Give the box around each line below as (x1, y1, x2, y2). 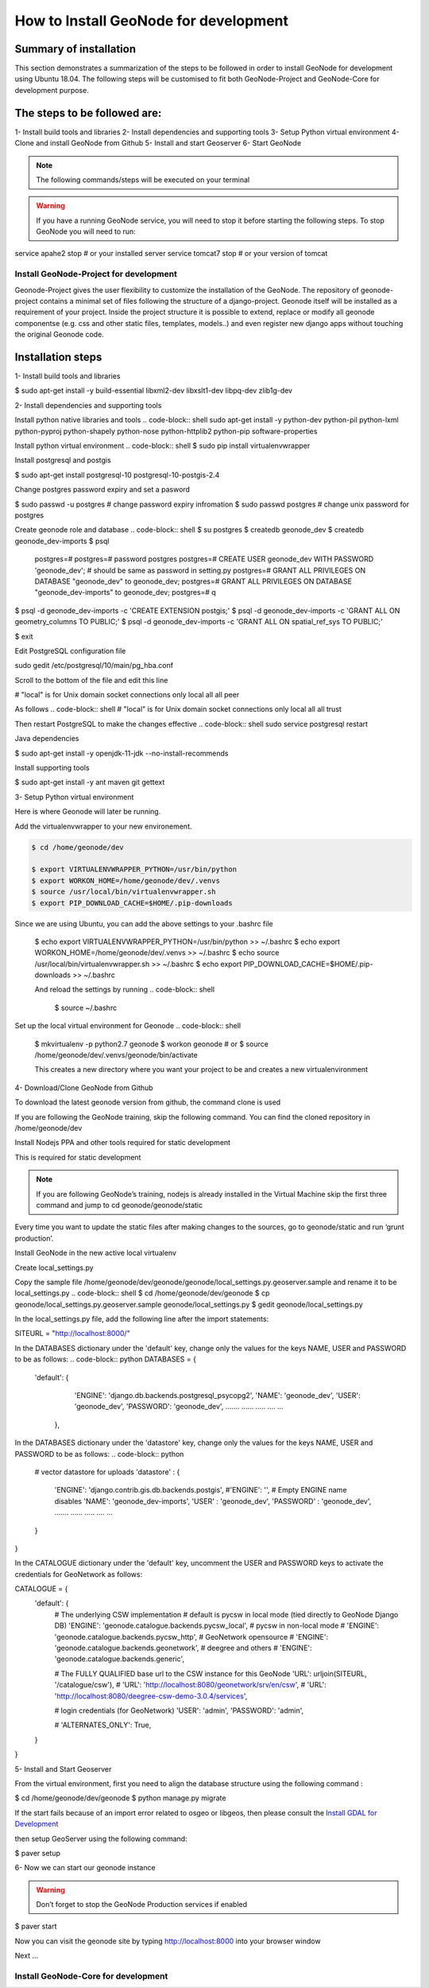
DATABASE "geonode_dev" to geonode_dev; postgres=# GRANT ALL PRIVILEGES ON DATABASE (34, 577, 353, 586)
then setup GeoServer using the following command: (14, 1834, 187, 1843)
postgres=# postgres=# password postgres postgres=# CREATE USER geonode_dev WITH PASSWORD (34, 554, 374, 564)
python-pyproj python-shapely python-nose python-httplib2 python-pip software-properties (14, 426, 318, 436)
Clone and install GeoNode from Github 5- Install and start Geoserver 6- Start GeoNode (14, 138, 302, 148)
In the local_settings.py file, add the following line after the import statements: (14, 1314, 269, 1324)
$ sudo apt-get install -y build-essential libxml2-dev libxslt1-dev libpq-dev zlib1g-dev (14, 386, 293, 395)
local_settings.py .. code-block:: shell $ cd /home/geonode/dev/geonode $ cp (14, 1288, 270, 1298)
